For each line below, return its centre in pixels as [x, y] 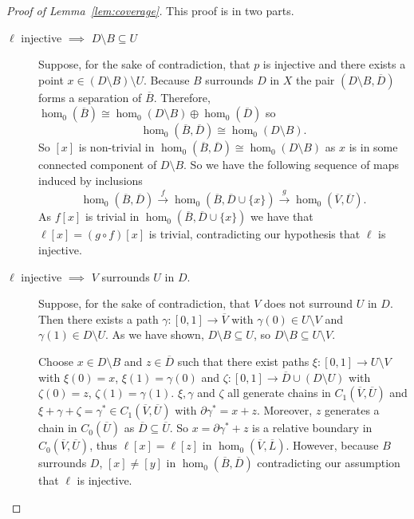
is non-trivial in [116, 147]
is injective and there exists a [334, 64]
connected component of [98, 165]
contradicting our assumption [329, 463]
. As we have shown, [154, 334]
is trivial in [112, 216]
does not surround [308, 303]
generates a [352, 410]
